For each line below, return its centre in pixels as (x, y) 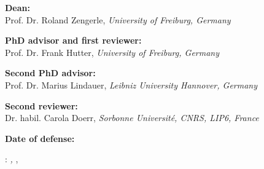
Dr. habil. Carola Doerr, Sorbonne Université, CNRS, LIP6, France (132, 118)
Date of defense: (40, 138)
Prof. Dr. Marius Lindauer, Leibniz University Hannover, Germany (131, 84)
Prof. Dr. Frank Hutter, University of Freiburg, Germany (112, 52)
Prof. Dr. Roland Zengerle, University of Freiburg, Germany (118, 19)
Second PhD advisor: (50, 73)
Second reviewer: (41, 105)
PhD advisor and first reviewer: (73, 40)
